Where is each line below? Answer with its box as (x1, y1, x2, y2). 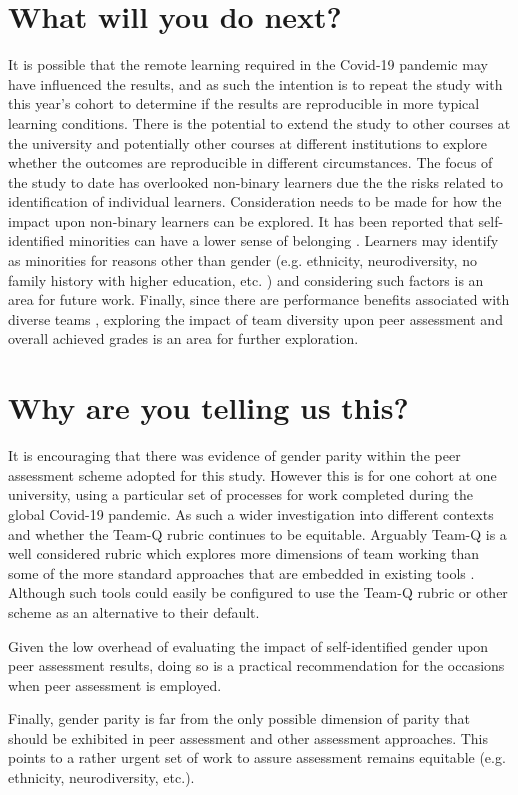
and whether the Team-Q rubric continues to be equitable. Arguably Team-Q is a (8, 523, 507, 544)
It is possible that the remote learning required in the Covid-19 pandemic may (8, 54, 488, 75)
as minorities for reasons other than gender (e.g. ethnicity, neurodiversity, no (8, 250, 477, 271)
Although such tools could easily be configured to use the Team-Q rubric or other (8, 582, 508, 603)
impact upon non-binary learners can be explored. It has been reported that (8, 210, 474, 231)
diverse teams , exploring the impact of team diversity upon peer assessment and (8, 308, 503, 329)
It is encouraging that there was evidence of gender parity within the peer (8, 445, 461, 466)
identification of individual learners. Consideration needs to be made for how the (8, 191, 502, 212)
